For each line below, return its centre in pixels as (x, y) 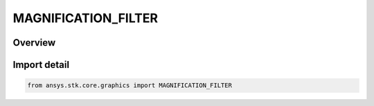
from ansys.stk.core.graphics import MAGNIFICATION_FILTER (130, 86)
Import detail (41, 65)
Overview (34, 43)
